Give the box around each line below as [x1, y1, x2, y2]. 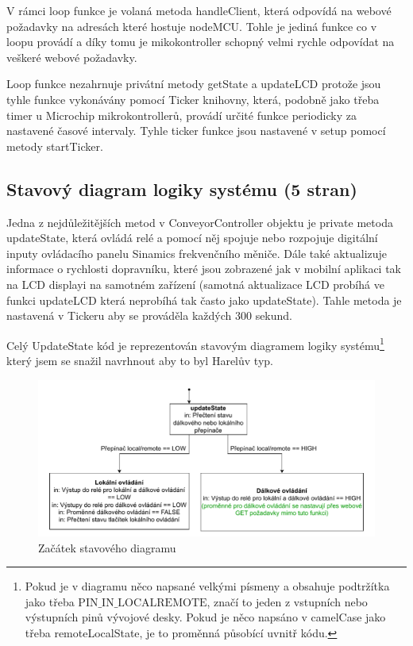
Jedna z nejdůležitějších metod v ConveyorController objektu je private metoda [6, 213, 393, 230]
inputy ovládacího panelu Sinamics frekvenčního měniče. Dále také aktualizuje [6, 244, 388, 261]
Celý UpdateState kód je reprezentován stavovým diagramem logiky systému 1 [6, 334, 384, 353]
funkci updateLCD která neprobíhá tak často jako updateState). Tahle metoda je [6, 291, 402, 308]
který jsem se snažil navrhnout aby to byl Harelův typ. [6, 352, 273, 368]
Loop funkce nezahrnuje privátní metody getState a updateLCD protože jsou [6, 75, 381, 92]
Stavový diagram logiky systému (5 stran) [6, 176, 357, 201]
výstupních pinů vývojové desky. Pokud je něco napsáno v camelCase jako [25, 609, 386, 625]
